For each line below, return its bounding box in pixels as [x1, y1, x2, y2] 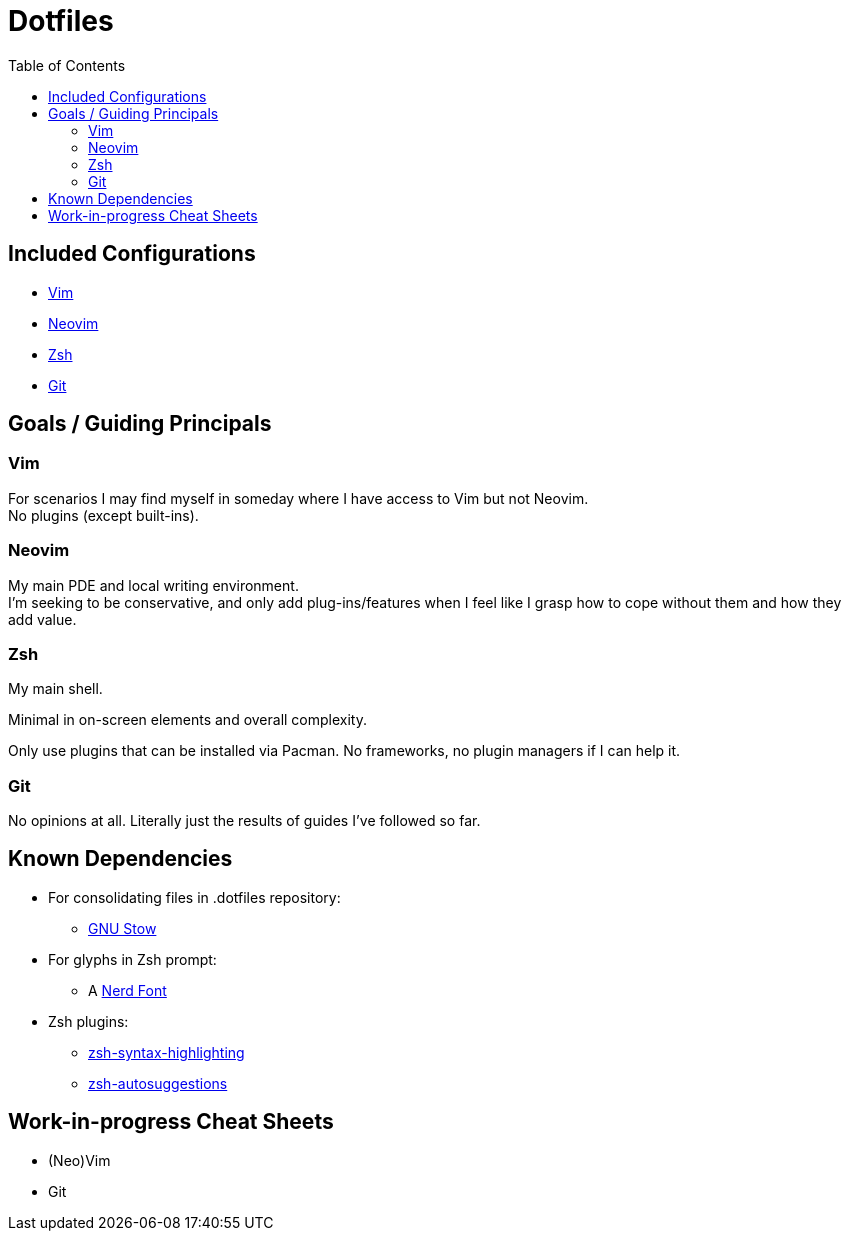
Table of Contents [8, 56, 126, 74]
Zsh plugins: [48, 1012, 129, 1030]
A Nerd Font [88, 981, 167, 999]
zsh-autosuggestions [88, 1074, 228, 1092]
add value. [8, 610, 77, 628]
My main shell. [8, 680, 103, 698]
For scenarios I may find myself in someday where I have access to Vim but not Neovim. [8, 489, 589, 507]
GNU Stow [88, 919, 157, 937]
